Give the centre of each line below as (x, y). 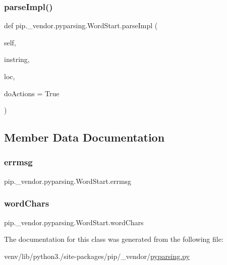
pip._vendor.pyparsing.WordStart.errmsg (68, 181)
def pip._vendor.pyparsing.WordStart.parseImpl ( (81, 25)
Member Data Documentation (84, 137)
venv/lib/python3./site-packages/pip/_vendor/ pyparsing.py (97, 256)
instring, (17, 59)
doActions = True (32, 93)
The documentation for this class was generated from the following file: (114, 239)
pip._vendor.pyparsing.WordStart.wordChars (74, 222)
